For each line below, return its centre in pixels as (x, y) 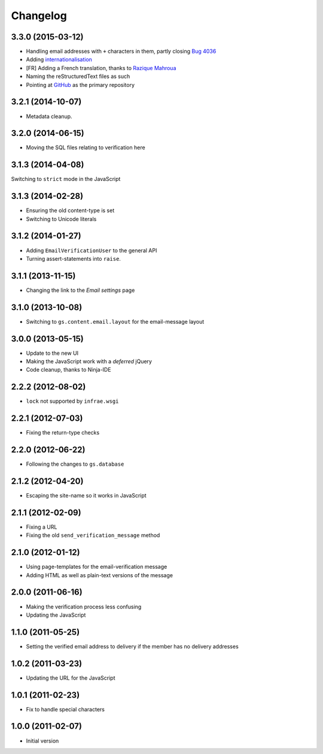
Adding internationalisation (59, 59)
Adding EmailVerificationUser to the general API (92, 250)
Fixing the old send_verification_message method (93, 535)
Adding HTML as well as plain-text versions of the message (100, 575)
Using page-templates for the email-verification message (97, 567)
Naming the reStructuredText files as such (78, 76)
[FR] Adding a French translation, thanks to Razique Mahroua (101, 68)
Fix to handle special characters (65, 709)
